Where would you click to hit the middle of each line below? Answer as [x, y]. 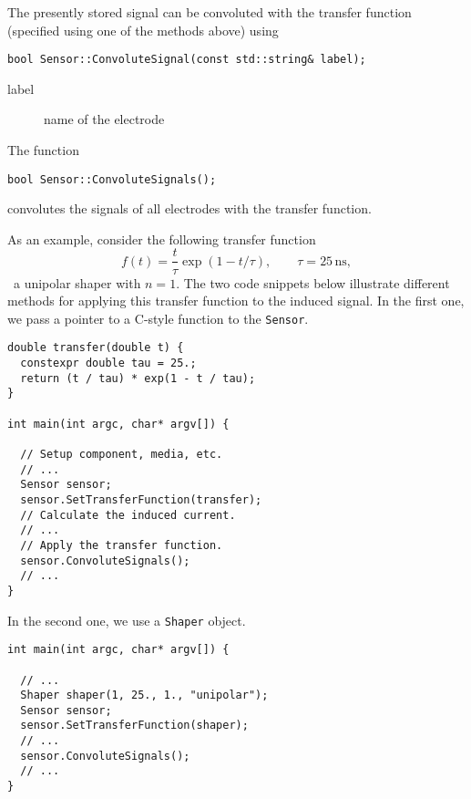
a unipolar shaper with [77, 282]
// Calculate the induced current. [128, 515]
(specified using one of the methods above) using [143, 30]
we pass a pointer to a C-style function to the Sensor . [158, 318]
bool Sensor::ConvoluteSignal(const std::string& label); [187, 60]
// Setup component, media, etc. [122, 454]
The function [43, 150]
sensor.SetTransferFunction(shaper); [134, 726]
